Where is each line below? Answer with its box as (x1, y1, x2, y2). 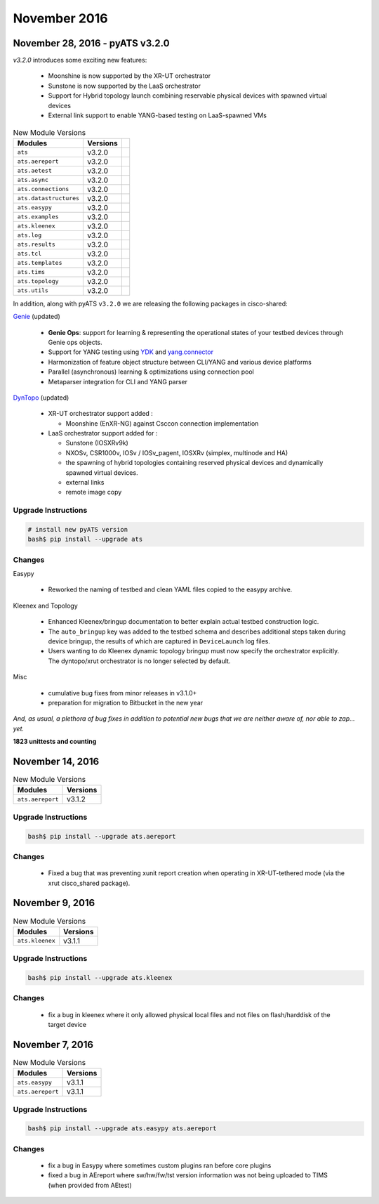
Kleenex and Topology (13, 601, 79, 610)
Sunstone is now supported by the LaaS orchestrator (48, 81, 201, 90)
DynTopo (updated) (13, 393, 69, 402)
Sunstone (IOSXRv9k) (65, 439, 129, 447)
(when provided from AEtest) (48, 1181, 133, 1189)
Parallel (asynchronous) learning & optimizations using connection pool (48, 367, 254, 376)
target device (48, 1020, 87, 1028)
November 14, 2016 (13, 755, 100, 767)
